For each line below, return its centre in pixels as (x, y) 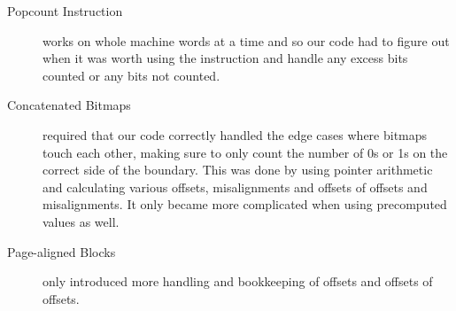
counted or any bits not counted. (131, 75)
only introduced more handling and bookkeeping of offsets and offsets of (238, 281)
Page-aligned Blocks (62, 251)
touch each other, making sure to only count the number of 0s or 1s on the (245, 152)
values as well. (81, 221)
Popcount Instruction (65, 11)
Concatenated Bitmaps (69, 105)
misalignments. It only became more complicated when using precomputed (245, 204)
